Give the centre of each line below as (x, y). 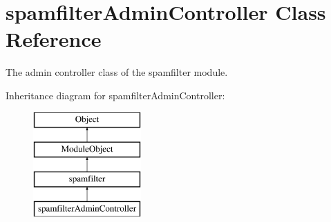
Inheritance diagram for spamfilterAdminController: (115, 95)
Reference (54, 39)
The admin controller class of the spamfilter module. (117, 72)
